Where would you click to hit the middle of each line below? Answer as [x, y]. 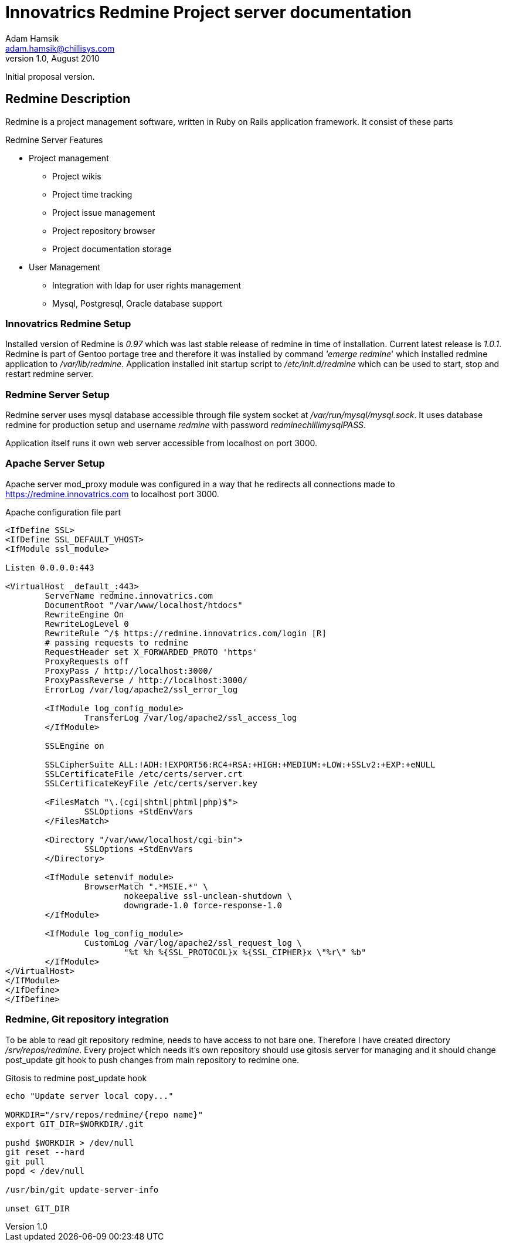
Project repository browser [104, 230]
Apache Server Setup [55, 464]
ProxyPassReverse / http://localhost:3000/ [146, 680]
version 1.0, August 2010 [52, 58]
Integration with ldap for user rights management [147, 285]
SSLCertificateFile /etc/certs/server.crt [144, 774]
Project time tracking [92, 194]
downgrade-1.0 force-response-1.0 [203, 905]
